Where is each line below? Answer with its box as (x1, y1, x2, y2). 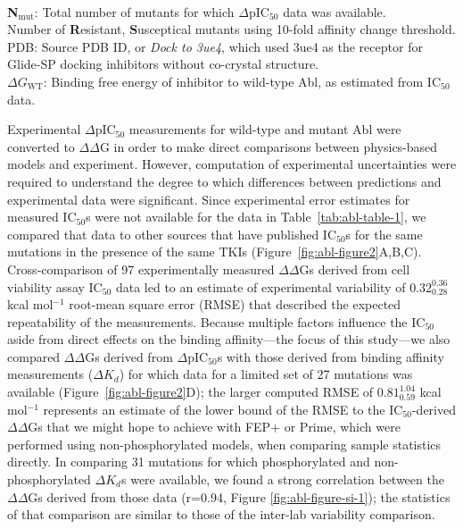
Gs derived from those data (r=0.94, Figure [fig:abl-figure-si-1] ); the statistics (28, 487, 451, 506)
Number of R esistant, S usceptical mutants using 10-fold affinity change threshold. (7, 20, 456, 38)
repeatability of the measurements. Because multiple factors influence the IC (7, 312, 426, 331)
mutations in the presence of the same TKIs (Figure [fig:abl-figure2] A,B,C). (7, 242, 422, 261)
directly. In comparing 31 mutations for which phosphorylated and (7, 452, 370, 471)
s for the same (345, 224, 423, 243)
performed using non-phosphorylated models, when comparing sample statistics (7, 434, 442, 453)
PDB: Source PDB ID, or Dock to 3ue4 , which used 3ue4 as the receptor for (7, 37, 423, 55)
